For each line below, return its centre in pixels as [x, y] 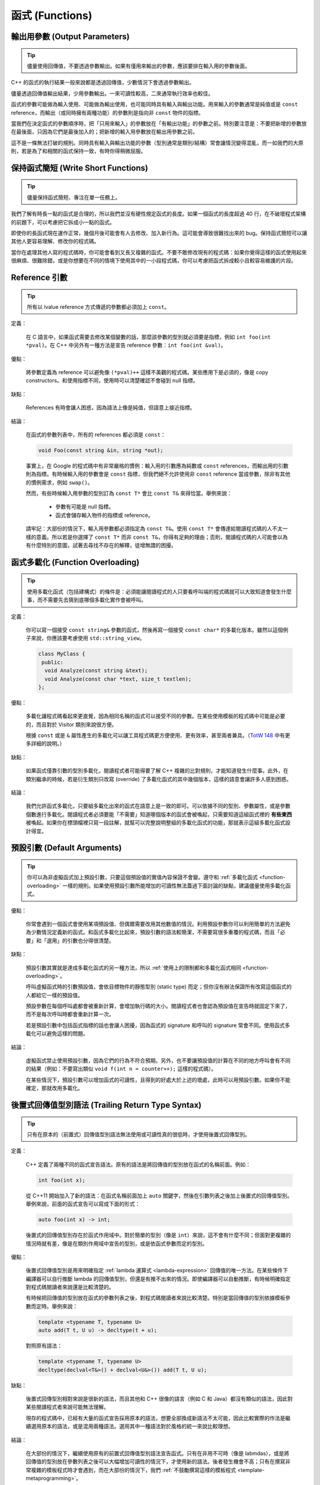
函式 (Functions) [52, 15]
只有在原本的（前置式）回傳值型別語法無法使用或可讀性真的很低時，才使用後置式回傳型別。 [138, 1134]
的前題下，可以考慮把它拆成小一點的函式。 [63, 222]
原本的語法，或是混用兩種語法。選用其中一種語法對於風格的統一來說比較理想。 [137, 1426]
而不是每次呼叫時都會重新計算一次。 [70, 1014]
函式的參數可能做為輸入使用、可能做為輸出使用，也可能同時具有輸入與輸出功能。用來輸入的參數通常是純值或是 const [155, 105]
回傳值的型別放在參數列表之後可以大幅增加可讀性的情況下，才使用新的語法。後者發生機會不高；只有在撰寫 [156, 1462]
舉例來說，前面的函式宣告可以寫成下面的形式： [83, 1204]
